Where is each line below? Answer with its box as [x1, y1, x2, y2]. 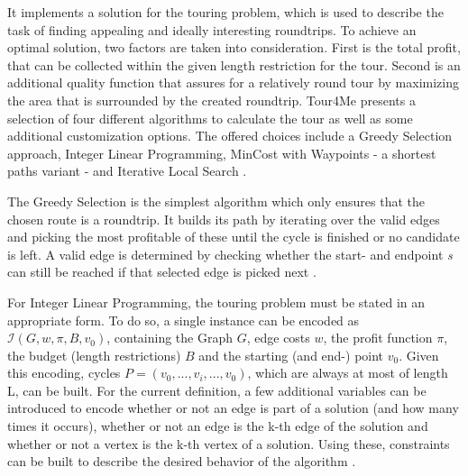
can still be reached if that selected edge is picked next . [7, 262, 317, 281]
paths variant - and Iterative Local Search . [7, 161, 247, 180]
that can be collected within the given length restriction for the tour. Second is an [7, 55, 461, 74]
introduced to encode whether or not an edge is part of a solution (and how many [7, 398, 459, 417]
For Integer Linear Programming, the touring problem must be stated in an [7, 292, 426, 311]
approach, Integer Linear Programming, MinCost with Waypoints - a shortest [7, 143, 436, 162]
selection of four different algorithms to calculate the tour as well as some [7, 108, 413, 127]
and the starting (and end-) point [198, 345, 384, 364]
